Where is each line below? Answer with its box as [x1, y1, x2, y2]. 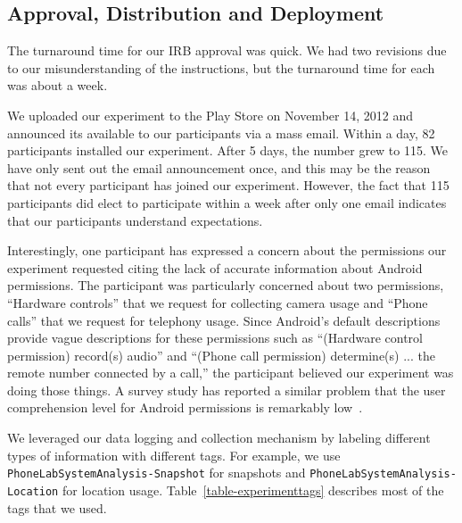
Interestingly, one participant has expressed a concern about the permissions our [7, 241, 447, 260]
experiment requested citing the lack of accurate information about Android [7, 258, 423, 277]
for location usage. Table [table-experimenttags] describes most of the [62, 480, 444, 499]
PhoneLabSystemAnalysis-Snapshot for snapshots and [7, 463, 306, 482]
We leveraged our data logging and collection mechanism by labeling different [7, 428, 431, 447]
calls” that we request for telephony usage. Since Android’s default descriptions [7, 311, 441, 329]
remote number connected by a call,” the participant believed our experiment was [7, 363, 454, 382]
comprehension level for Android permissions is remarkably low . [7, 398, 363, 417]
